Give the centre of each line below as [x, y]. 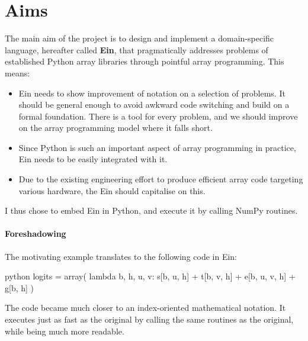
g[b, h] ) [20, 287]
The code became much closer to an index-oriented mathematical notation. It [145, 308]
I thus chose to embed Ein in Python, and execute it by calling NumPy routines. [151, 210]
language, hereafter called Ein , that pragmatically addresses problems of [137, 49]
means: [17, 73]
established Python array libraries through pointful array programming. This [145, 61]
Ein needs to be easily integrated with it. [93, 159]
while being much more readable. [65, 331]
